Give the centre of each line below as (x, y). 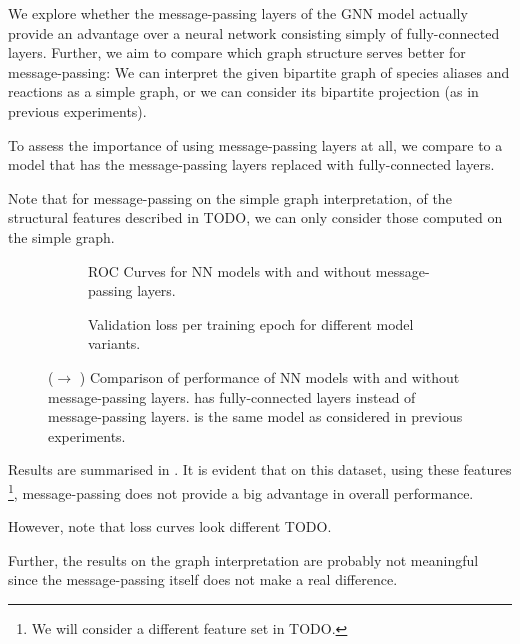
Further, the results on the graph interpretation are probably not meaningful (243, 559)
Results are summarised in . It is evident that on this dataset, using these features (260, 469)
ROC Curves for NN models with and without (230, 270)
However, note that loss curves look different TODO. (170, 526)
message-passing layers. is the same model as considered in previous (255, 416)
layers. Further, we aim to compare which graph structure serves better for (237, 52)
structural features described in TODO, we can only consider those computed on (255, 217)
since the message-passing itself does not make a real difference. (203, 579)
